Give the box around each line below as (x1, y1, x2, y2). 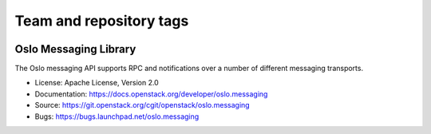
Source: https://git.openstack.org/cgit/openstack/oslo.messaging (34, 100, 251, 110)
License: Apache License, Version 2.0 (34, 78, 159, 88)
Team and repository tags (14, 12, 189, 30)
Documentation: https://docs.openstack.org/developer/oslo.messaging (34, 89, 268, 99)
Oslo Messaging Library (14, 42, 136, 56)
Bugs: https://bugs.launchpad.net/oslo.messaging (34, 112, 200, 121)
